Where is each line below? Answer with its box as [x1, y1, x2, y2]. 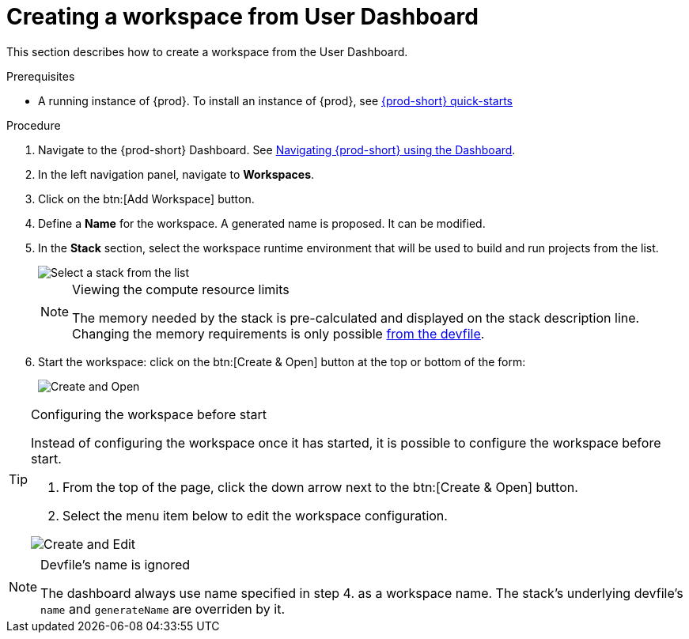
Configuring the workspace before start [31, 406, 267, 422]
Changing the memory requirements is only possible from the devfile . [72, 325, 485, 342]
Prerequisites [6, 69, 75, 83]
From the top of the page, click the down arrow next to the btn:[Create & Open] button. [62, 478, 578, 495]
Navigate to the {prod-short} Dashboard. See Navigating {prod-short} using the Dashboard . [38, 142, 516, 157]
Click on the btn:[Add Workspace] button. [38, 191, 255, 206]
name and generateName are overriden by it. [40, 600, 285, 617]
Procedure [6, 118, 61, 132]
